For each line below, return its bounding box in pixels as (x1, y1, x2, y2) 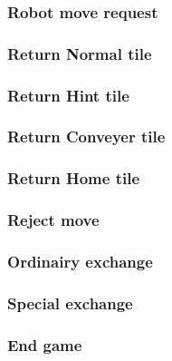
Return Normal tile (7, 42, 152, 64)
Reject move (7, 209, 100, 231)
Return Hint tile (7, 83, 129, 106)
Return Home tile (7, 167, 140, 190)
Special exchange (7, 291, 133, 314)
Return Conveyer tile (7, 125, 166, 148)
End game (7, 333, 82, 356)
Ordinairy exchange (7, 249, 153, 272)
